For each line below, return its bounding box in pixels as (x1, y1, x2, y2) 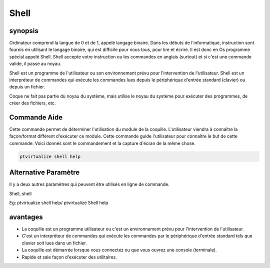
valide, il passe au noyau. (9, 60, 61, 67)
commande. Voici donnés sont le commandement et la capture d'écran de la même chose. (9, 140, 196, 146)
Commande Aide (9, 113, 62, 121)
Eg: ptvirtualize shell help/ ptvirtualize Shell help (9, 200, 108, 206)
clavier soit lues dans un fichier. (21, 240, 87, 246)
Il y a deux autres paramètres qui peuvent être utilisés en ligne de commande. (9, 181, 169, 187)
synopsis (9, 26, 38, 35)
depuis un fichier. (9, 84, 45, 90)
